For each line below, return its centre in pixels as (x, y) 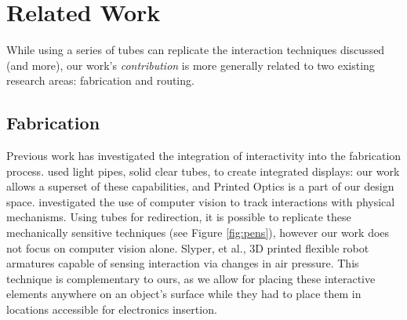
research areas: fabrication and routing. (100, 80)
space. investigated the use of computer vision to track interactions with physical (201, 201)
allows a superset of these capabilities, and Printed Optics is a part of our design (200, 186)
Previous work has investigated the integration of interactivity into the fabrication (204, 156)
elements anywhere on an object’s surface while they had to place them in (184, 294)
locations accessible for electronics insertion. (112, 309)
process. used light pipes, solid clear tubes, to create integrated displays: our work (203, 171)
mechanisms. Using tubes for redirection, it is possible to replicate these (179, 217)
